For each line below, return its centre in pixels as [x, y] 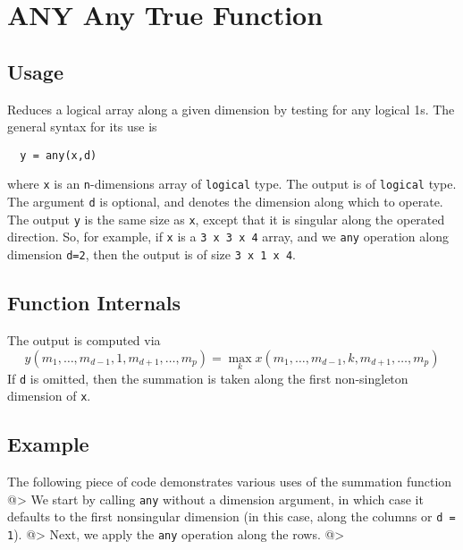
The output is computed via [84, 339]
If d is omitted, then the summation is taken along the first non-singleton [208, 378]
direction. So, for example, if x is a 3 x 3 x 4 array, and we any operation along [228, 237]
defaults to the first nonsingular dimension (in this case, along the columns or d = [231, 516]
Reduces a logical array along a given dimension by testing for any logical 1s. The [231, 109]
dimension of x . [49, 396]
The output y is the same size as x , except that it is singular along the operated [226, 219]
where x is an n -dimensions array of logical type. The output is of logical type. [232, 184]
